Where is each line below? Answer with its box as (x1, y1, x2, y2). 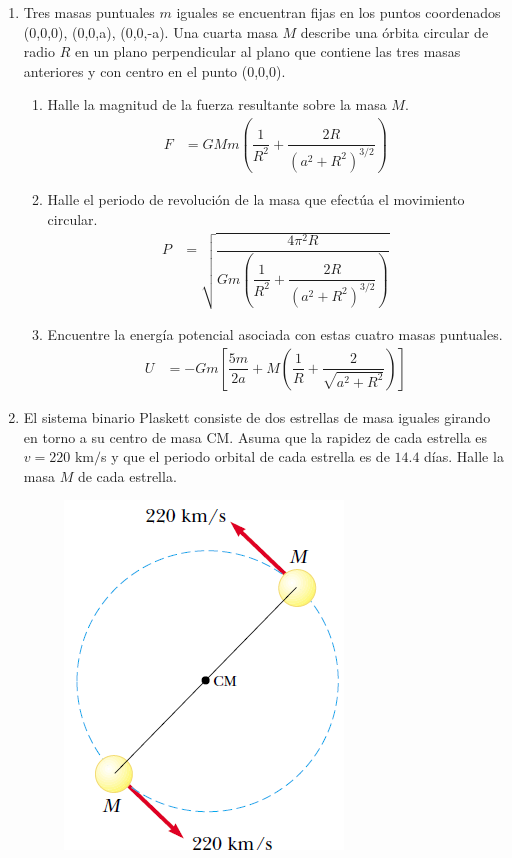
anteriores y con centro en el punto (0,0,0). (23, 60, 286, 81)
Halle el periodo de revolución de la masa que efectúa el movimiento (47, 188, 465, 209)
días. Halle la (424, 446, 504, 467)
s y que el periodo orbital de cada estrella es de (100, 446, 390, 467)
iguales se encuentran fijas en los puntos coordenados (176, 2, 501, 22)
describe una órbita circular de (300, 21, 489, 42)
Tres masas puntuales (23, 2, 155, 22)
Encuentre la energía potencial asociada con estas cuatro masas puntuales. (47, 324, 503, 345)
